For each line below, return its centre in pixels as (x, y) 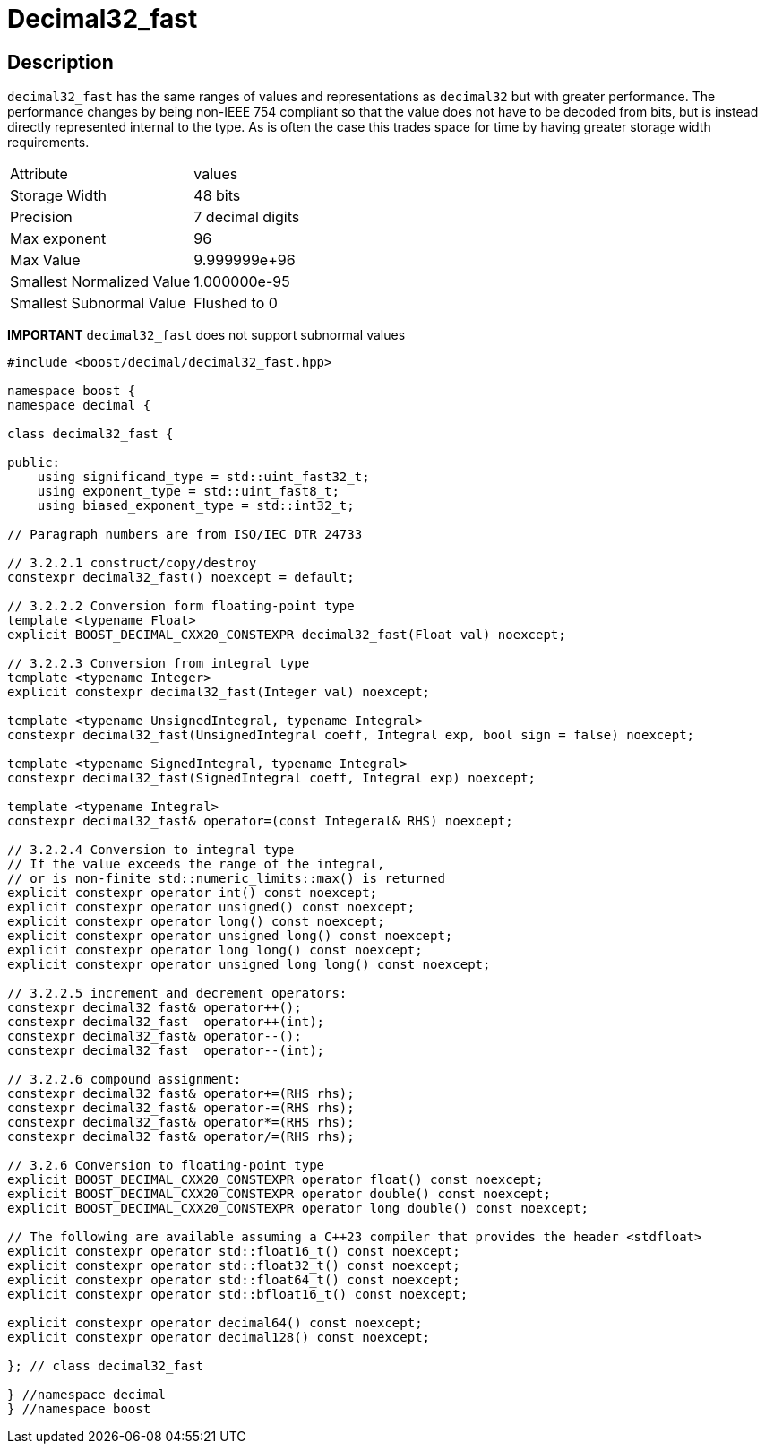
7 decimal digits (247, 217)
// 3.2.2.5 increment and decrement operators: (177, 993)
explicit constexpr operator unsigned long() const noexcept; (230, 936)
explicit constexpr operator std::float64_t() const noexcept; (234, 1280)
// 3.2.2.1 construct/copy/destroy (132, 563)
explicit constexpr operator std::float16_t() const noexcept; (234, 1252)
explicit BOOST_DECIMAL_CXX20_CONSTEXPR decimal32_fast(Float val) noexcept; (287, 635)
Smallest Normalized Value (100, 282)
